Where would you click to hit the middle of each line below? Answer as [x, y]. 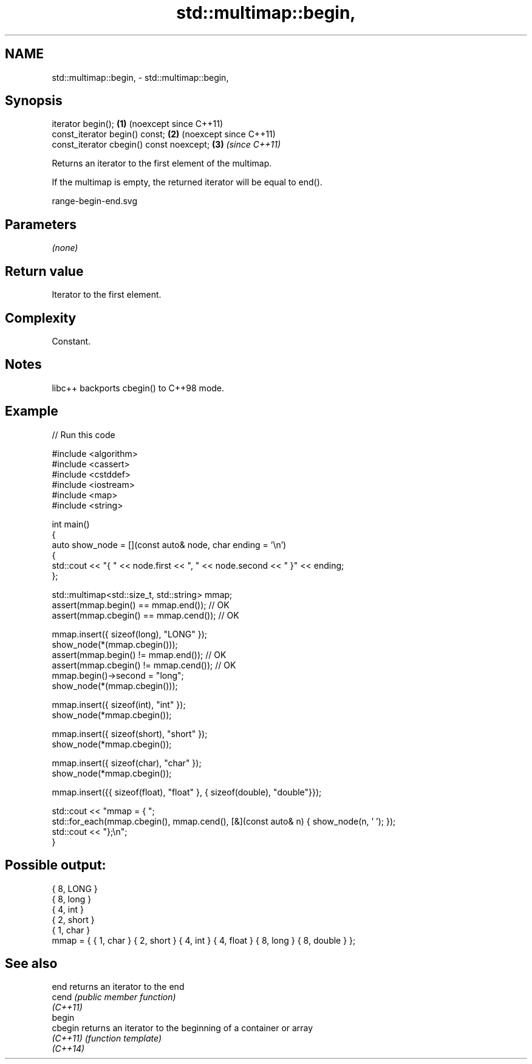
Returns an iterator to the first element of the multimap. [162, 163]
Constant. [71, 341]
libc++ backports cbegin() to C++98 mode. [138, 388]
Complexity [41, 318]
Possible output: [56, 865]
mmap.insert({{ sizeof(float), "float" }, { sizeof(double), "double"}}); [187, 792]
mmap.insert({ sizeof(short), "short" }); [130, 733]
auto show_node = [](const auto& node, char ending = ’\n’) [169, 544]
